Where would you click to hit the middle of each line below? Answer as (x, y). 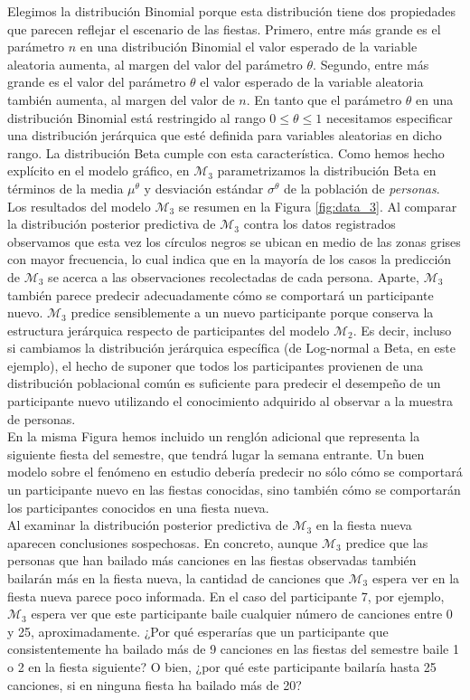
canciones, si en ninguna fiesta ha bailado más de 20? (155, 684)
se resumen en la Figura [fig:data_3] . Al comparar (318, 206)
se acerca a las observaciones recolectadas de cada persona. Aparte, (234, 276)
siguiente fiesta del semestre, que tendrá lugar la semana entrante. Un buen (216, 454)
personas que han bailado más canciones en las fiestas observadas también (212, 560)
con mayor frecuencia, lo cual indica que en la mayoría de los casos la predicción (230, 259)
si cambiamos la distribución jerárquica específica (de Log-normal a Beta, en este (231, 348)
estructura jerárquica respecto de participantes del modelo (169, 330)
